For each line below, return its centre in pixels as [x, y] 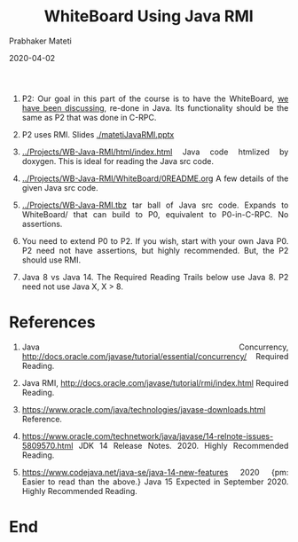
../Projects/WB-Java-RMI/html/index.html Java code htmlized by [155, 152]
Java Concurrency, [155, 347]
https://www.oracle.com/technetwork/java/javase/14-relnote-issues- [148, 436]
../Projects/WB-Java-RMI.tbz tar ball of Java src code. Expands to [155, 205]
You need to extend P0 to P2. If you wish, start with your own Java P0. [155, 240]
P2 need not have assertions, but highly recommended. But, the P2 [155, 250]
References [52, 322]
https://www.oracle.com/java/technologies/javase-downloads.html [144, 409]
